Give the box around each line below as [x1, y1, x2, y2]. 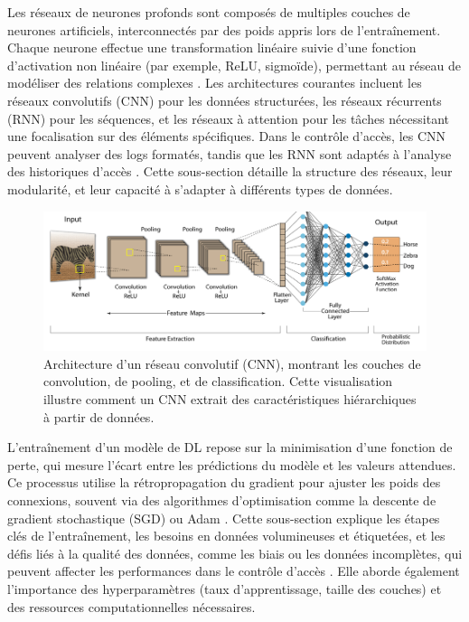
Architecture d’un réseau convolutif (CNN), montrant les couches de [43, 353, 421, 372]
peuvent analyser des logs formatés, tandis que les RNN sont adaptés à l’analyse [7, 144, 452, 163]
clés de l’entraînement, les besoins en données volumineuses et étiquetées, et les [7, 526, 446, 545]
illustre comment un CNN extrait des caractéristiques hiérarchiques [43, 390, 417, 409]
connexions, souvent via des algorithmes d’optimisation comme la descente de [7, 490, 436, 509]
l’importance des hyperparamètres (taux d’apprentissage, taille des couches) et [7, 579, 442, 598]
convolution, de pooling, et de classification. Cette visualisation [43, 372, 393, 391]
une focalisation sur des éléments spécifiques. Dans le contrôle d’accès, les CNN [7, 127, 446, 146]
